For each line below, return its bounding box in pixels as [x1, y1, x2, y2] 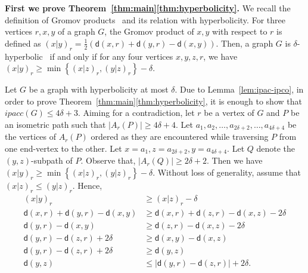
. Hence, [72, 179, 102, 192]
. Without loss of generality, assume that [153, 166, 301, 179]
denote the [256, 142, 295, 154]
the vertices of [5, 130, 57, 143]
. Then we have [207, 154, 263, 167]
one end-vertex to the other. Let [5, 142, 122, 154]
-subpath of [31, 154, 73, 167]
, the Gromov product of [104, 25, 194, 38]
